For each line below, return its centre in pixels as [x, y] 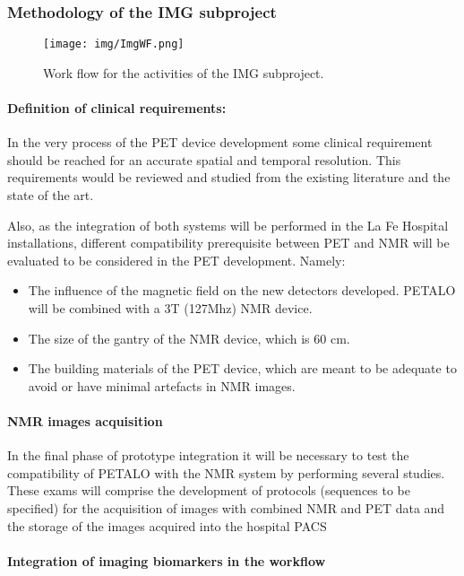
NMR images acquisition [85, 420]
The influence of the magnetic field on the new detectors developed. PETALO [242, 290]
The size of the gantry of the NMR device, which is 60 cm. [189, 338]
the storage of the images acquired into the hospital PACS [167, 525]
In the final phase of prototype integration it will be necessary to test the [208, 455]
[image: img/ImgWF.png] [114, 44]
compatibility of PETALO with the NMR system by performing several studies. [226, 472]
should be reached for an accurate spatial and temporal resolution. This [204, 159]
